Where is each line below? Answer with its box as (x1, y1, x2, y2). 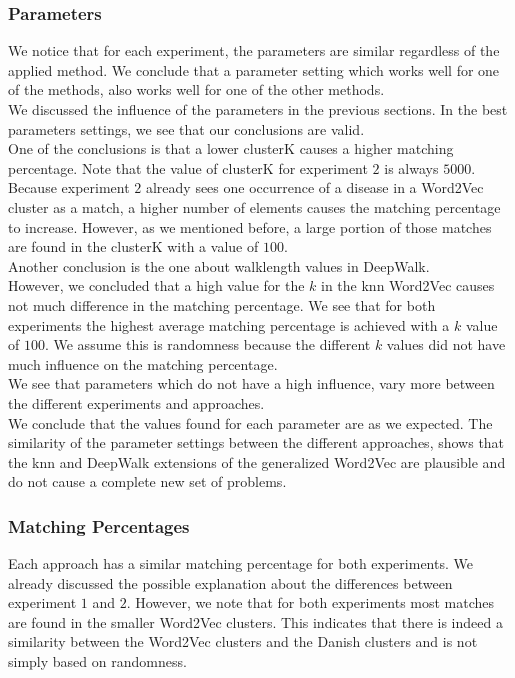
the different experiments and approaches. (8, 392, 265, 413)
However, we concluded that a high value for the (8, 275, 305, 296)
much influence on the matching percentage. (8, 353, 278, 374)
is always (384, 157, 439, 178)
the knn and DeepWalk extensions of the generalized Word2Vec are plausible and (8, 451, 506, 472)
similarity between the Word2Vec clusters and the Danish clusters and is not (8, 631, 478, 652)
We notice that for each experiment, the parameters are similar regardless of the (8, 40, 500, 61)
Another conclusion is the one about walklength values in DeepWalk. (8, 255, 430, 276)
